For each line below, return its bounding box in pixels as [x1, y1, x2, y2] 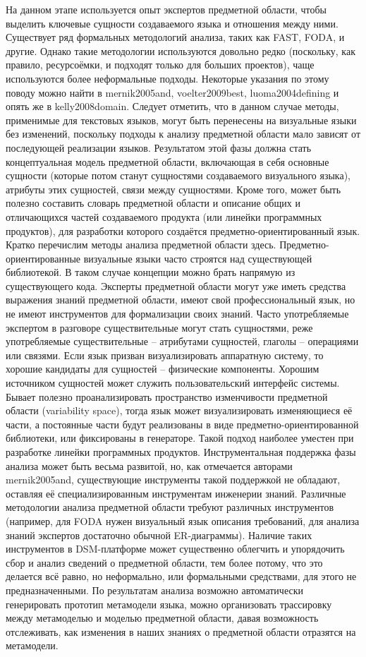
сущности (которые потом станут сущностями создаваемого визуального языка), [6, 168, 350, 183]
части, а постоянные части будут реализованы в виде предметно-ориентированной [6, 416, 359, 431]
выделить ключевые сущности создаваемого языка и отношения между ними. [6, 16, 338, 30]
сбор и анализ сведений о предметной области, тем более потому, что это [6, 555, 323, 569]
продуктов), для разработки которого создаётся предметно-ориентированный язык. [6, 223, 360, 238]
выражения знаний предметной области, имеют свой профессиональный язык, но [6, 292, 355, 307]
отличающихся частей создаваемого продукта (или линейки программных [6, 209, 322, 224]
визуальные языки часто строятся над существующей [83, 251, 312, 265]
